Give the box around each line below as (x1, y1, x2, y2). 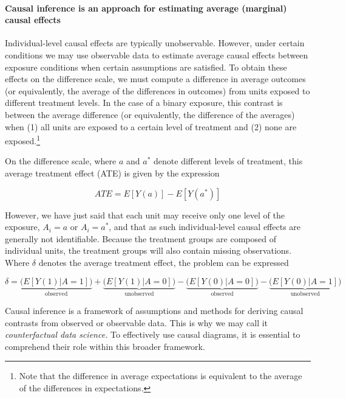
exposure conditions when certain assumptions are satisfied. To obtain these (5, 60, 287, 73)
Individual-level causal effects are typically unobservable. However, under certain (5, 37, 305, 49)
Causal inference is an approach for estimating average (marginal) (5, 1, 287, 14)
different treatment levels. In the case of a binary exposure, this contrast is (5, 96, 283, 109)
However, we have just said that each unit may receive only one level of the (5, 208, 285, 221)
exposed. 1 (5, 133, 41, 147)
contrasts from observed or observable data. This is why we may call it (5, 316, 268, 329)
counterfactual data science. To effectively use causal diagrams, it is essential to (5, 328, 300, 341)
